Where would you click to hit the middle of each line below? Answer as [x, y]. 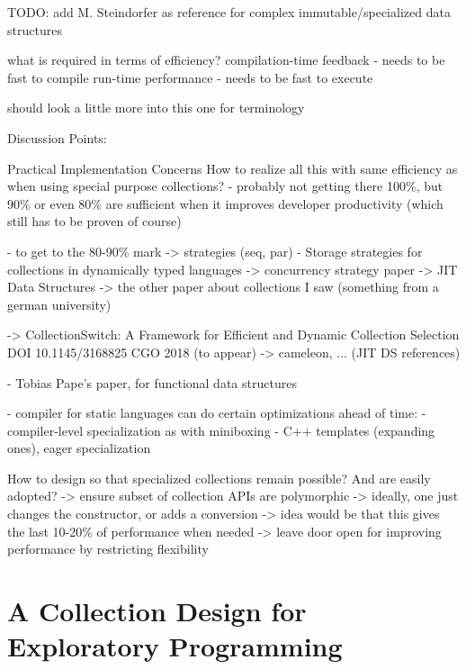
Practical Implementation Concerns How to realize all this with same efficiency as [233, 168]
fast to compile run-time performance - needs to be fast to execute [190, 77]
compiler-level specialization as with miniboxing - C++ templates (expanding [221, 430]
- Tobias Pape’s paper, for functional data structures [152, 382]
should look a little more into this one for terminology [156, 108]
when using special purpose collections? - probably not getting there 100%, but [225, 186]
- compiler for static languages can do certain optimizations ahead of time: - [217, 413]
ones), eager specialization [79, 448]
